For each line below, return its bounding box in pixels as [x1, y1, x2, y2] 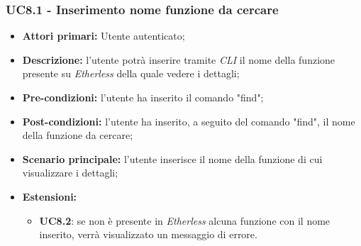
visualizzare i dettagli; [22, 165, 118, 180]
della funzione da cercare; [22, 128, 133, 142]
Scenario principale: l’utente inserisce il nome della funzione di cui [22, 151, 323, 166]
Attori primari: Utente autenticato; [22, 28, 185, 43]
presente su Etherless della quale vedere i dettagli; [22, 66, 240, 81]
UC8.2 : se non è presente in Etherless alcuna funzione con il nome [39, 213, 331, 228]
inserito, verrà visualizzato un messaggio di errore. [39, 227, 257, 242]
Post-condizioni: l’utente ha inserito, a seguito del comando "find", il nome [22, 113, 355, 128]
